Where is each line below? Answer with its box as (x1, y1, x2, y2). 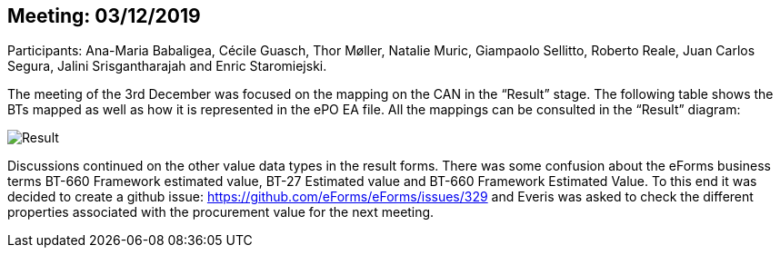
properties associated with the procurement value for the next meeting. (7, 204, 435, 221)
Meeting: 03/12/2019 (7, 5, 201, 27)
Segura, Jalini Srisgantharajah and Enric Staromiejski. (7, 58, 327, 74)
